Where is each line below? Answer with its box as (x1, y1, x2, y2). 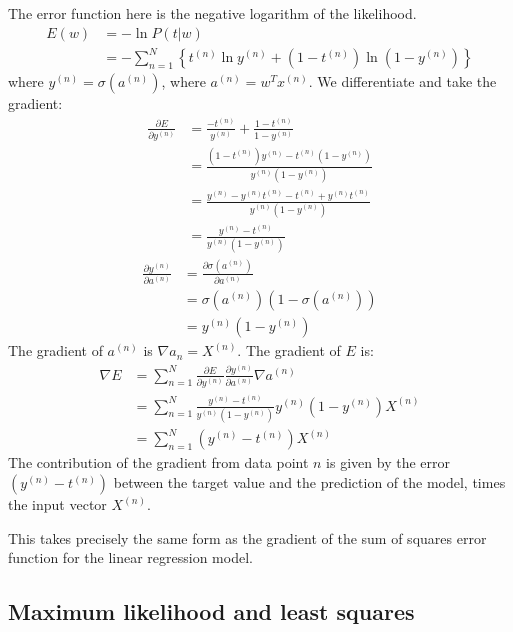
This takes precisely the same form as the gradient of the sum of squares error (8, 527, 487, 548)
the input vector (8, 494, 107, 515)
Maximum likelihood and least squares (8, 596, 415, 627)
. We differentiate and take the (308, 71, 497, 92)
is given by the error (326, 452, 450, 473)
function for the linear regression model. (8, 547, 253, 568)
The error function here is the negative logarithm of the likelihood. (8, 3, 417, 23)
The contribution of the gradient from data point (8, 452, 309, 473)
